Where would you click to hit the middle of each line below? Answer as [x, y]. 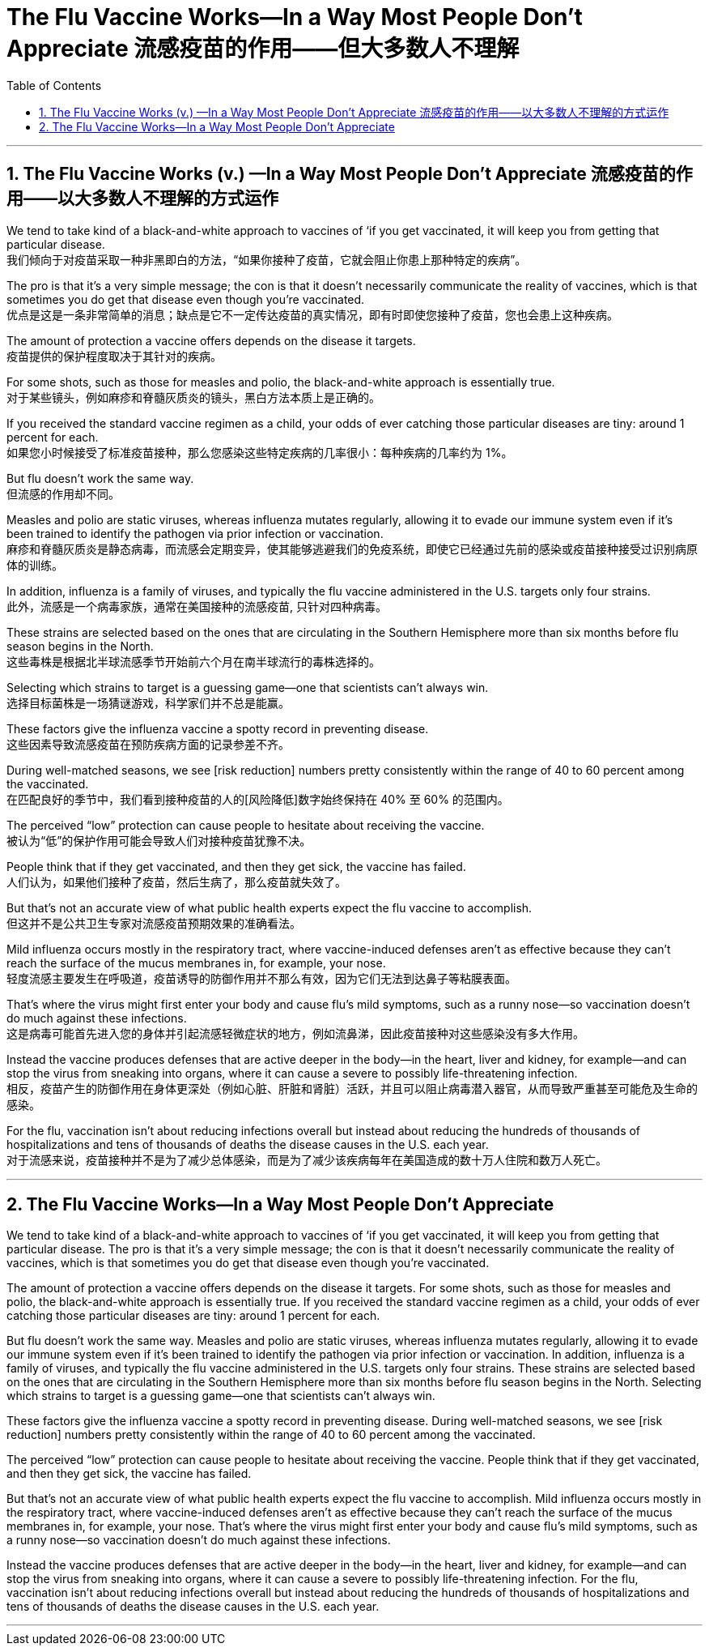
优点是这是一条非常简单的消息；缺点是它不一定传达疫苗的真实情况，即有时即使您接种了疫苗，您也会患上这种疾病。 [312, 314]
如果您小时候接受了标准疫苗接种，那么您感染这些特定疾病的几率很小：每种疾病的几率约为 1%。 [260, 452]
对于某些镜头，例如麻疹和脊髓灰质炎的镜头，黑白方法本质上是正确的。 [193, 397]
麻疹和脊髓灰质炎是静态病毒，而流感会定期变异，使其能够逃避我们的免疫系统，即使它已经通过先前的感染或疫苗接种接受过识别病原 [352, 549]
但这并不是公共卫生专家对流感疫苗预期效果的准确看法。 [154, 923]
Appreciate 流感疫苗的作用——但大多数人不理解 [263, 49]
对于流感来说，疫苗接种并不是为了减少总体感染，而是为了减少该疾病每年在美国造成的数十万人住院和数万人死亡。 [307, 1159]
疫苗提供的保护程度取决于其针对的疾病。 [114, 356]
